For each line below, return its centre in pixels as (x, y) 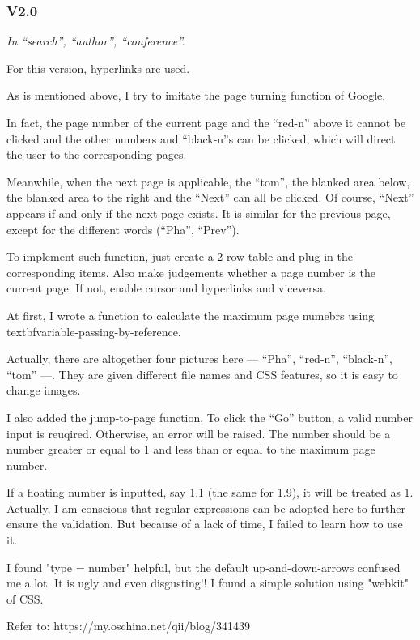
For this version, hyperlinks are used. (98, 68)
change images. (44, 390)
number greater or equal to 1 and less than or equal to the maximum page (191, 449)
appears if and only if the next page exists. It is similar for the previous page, (199, 213)
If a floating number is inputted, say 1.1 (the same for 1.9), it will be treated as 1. (210, 492)
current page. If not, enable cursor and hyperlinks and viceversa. (166, 288)
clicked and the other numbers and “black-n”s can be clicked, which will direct (201, 138)
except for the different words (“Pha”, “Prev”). (123, 229)
